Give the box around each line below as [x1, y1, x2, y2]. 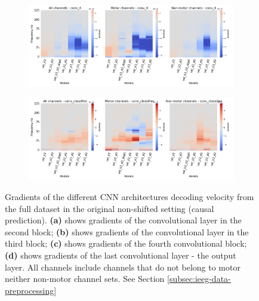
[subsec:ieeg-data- [167, 272, 231, 285]
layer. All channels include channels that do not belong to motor [5, 260, 240, 273]
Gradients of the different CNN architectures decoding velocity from [5, 190, 254, 202]
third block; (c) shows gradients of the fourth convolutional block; [5, 237, 247, 250]
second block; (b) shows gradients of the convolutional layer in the [5, 225, 249, 238]
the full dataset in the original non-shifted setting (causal [5, 202, 214, 214]
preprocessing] [5, 284, 57, 296]
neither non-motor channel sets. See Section [5, 272, 165, 285]
